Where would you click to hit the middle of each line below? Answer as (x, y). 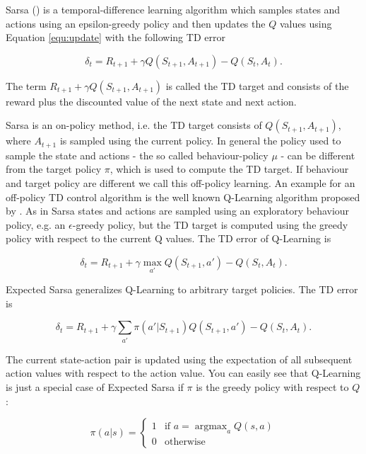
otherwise (185, 442)
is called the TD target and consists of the (257, 85)
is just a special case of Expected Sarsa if (95, 386)
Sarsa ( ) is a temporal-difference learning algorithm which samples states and (173, 9)
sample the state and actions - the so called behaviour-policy (137, 155)
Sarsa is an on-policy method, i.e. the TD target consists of (134, 125)
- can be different (318, 155)
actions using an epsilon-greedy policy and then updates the (136, 23)
